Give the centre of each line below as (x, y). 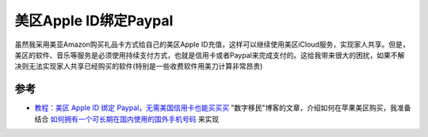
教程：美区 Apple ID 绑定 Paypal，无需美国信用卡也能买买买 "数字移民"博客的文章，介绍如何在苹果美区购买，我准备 (223, 108)
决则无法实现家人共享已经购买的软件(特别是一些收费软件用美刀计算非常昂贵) (139, 67)
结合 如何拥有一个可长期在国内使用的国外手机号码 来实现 (127, 119)
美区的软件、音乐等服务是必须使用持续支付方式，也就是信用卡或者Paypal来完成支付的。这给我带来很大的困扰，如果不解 (210, 55)
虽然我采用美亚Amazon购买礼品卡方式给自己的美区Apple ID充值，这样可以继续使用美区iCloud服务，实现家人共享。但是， (212, 44)
